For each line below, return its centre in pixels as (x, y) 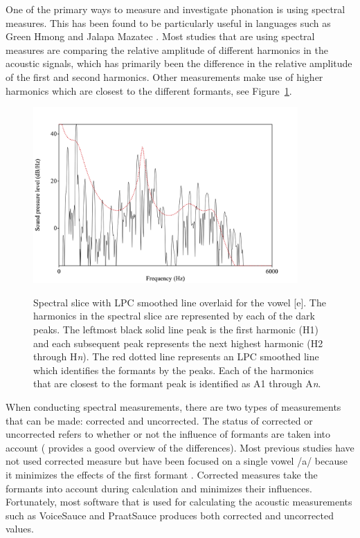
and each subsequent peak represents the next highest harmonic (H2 (178, 343)
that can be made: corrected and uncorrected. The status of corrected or (159, 420)
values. (20, 529)
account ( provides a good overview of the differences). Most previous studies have (180, 447)
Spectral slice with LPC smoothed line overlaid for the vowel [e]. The (180, 302)
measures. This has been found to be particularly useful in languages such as (168, 22)
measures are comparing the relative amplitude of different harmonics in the (167, 49)
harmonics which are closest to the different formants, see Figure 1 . (149, 90)
